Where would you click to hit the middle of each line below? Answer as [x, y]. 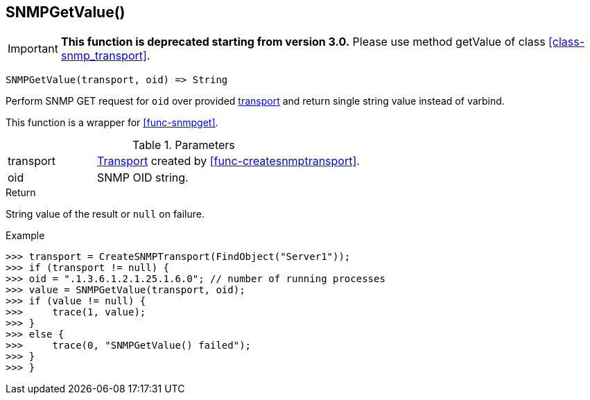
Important [33, 49]
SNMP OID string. [142, 178]
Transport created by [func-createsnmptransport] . [228, 161]
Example [25, 236]
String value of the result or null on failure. [105, 214]
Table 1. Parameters [184, 145]
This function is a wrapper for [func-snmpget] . [112, 123]
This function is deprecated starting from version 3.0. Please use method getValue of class [303, 42]
